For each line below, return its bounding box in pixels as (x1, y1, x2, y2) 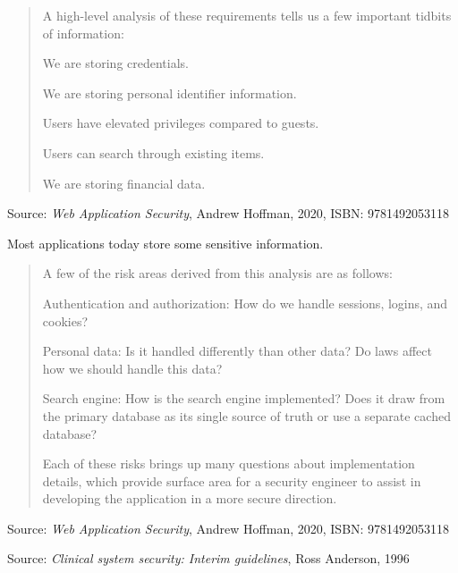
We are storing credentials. (42, 54, 190, 72)
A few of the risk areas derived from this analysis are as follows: (42, 264, 393, 282)
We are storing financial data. (42, 173, 206, 192)
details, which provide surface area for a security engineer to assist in (42, 471, 421, 490)
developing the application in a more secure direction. (42, 489, 337, 508)
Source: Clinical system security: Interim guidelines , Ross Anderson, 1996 (7, 549, 410, 568)
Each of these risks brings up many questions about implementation (42, 454, 415, 473)
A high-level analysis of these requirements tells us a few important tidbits (42, 6, 452, 24)
